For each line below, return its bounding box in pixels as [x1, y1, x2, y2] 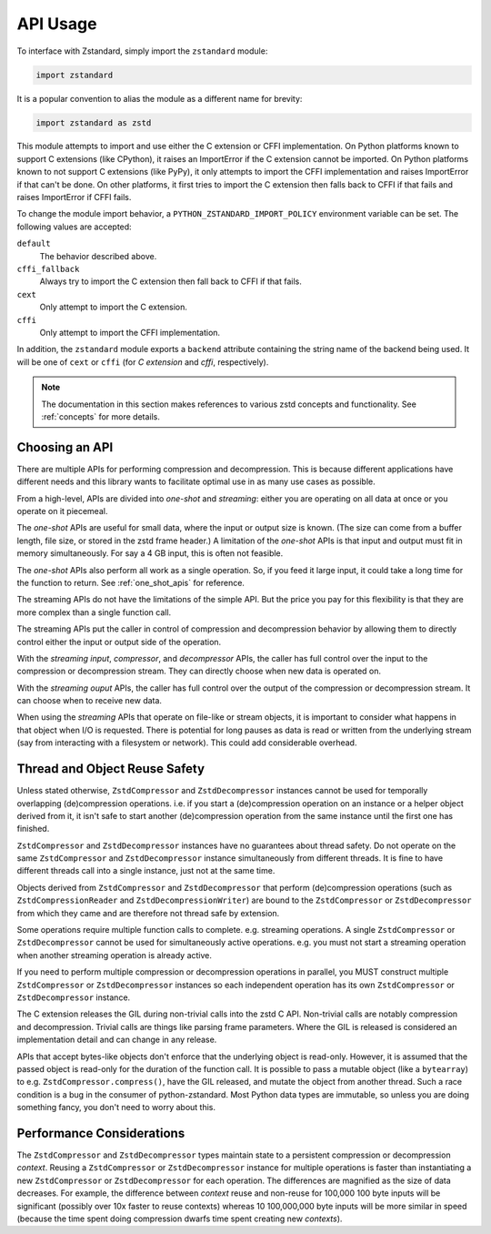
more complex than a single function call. [16, 606, 172, 618]
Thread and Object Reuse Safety [16, 761, 205, 777]
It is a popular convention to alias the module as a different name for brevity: [16, 93, 303, 104]
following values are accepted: [16, 221, 132, 232]
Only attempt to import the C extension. [39, 301, 188, 313]
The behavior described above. [39, 250, 157, 261]
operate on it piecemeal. [16, 505, 108, 516]
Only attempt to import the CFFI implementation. [39, 327, 221, 338]
